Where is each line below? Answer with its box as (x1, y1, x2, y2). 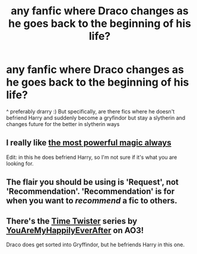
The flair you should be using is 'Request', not (6, 177, 179, 187)
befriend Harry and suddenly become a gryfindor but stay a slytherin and (6, 114, 186, 121)
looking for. (6, 159, 34, 167)
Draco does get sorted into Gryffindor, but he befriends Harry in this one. (6, 241, 185, 248)
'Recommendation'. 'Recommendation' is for (6, 186, 175, 197)
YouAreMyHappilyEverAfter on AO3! (6, 225, 144, 236)
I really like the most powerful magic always (6, 138, 171, 148)
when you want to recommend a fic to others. (6, 196, 178, 206)
